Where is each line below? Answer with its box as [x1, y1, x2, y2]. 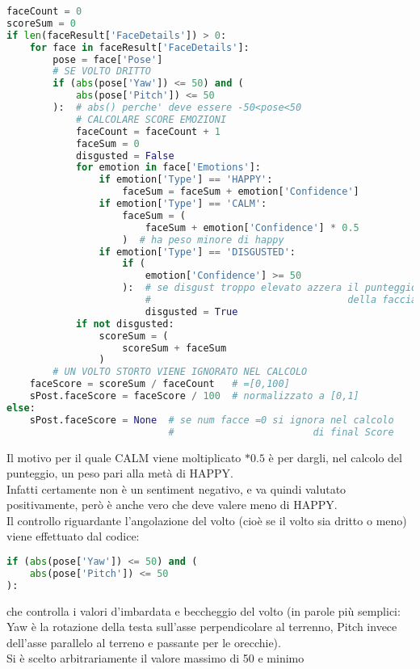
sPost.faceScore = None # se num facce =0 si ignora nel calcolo [29, 414, 394, 426]
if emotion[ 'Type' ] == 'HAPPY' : [99, 174, 273, 186]
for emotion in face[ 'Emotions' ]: [75, 162, 262, 174]
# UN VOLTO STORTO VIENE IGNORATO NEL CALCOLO [52, 366, 308, 378]
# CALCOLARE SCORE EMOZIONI [75, 113, 227, 125]
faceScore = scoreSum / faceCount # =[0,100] [29, 378, 290, 390]
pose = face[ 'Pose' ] [52, 53, 163, 65]
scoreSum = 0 [6, 17, 76, 29]
